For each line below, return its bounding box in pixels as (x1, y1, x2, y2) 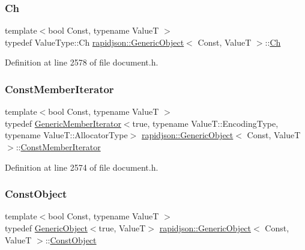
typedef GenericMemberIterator (5, 117, 121, 129)
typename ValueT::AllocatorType (5, 129, 128, 141)
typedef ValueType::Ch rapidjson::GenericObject (5, 35, 184, 48)
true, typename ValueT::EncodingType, (132, 117, 279, 129)
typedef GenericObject (5, 222, 88, 234)
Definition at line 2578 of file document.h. (5, 56, 159, 69)
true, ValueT (98, 222, 146, 234)
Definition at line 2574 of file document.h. (5, 160, 159, 173)
